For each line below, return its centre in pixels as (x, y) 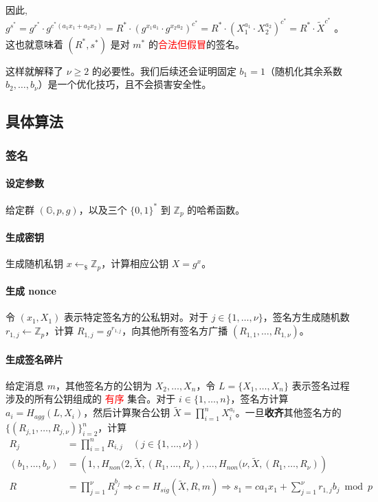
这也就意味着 (34, 44)
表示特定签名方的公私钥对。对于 (136, 317)
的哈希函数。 (216, 209)
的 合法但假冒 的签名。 (196, 44)
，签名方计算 (259, 399)
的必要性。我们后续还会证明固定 (164, 70)
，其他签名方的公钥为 (103, 385)
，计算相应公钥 (135, 263)
